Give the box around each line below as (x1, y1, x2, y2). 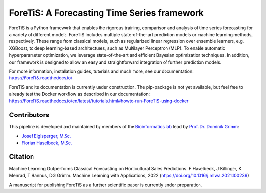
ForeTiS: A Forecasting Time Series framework (9, 7, 204, 18)
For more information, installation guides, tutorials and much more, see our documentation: (9, 68, 194, 74)
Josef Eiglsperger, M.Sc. (21, 133, 71, 139)
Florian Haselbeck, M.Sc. (21, 140, 72, 146)
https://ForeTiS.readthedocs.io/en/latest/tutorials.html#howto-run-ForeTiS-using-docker (9, 98, 189, 104)
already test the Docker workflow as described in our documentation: (9, 91, 150, 97)
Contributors (9, 111, 50, 119)
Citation (9, 153, 34, 161)
